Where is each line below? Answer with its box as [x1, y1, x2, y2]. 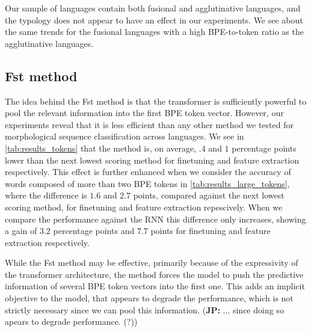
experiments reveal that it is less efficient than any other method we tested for [5, 118, 294, 131]
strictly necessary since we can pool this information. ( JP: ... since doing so [5, 303, 284, 316]
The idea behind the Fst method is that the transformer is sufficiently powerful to [5, 94, 307, 107]
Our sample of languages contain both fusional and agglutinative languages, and [5, 2, 301, 14]
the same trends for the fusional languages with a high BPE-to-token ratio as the [5, 25, 304, 38]
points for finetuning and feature [150, 224, 271, 237]
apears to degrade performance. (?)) [5, 315, 138, 328]
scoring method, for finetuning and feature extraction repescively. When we [5, 200, 283, 213]
